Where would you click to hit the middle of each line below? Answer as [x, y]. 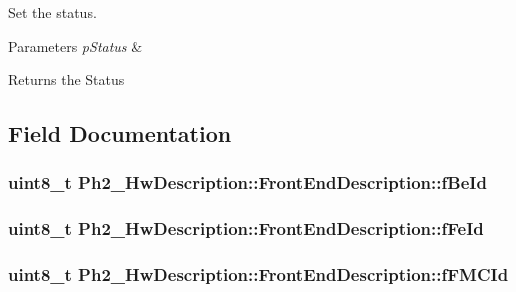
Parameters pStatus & [75, 45]
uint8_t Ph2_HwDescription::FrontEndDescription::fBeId [247, 182]
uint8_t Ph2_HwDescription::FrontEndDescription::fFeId [246, 228]
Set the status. [52, 12]
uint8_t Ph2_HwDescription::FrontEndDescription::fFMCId [258, 274]
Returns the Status [66, 79]
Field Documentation [120, 133]
